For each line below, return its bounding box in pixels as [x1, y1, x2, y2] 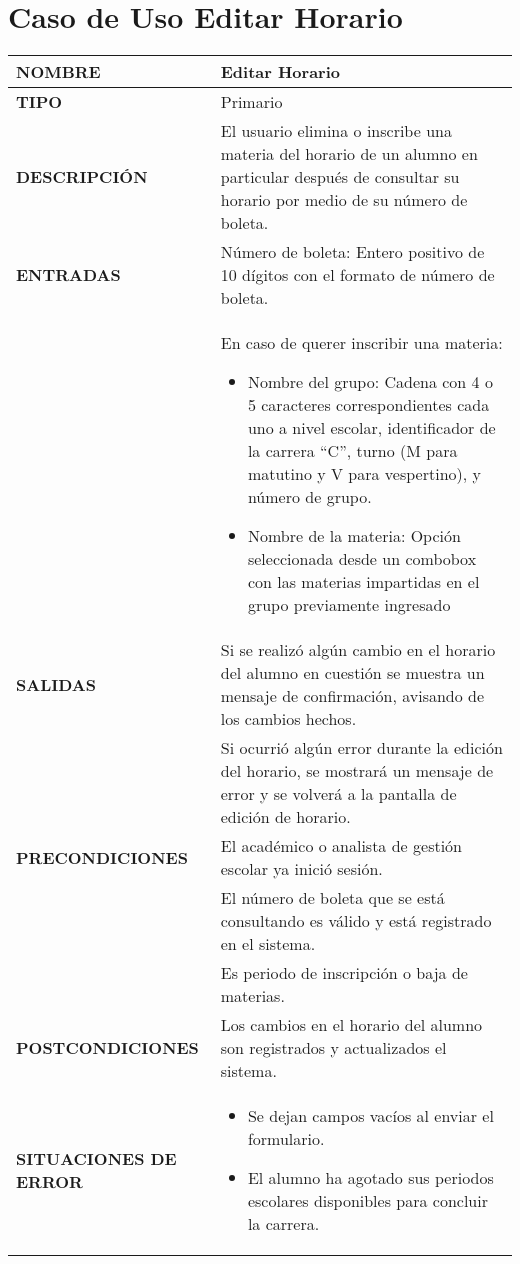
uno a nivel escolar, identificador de [247, 416, 496, 440]
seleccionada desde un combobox [247, 547, 477, 571]
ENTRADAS [16, 263, 121, 287]
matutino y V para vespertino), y [247, 462, 482, 486]
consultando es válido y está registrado [220, 909, 492, 933]
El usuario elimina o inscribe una [220, 119, 452, 143]
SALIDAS [16, 672, 96, 696]
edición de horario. [220, 805, 351, 829]
